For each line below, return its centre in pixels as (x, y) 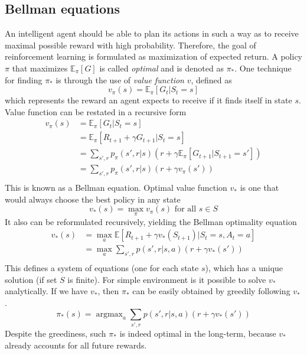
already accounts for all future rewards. (76, 345)
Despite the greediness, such (55, 333)
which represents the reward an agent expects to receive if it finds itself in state (148, 100)
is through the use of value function (120, 79)
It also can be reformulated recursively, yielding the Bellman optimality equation (151, 221)
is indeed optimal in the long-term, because (198, 333)
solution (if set (31, 279)
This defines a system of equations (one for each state (102, 268)
